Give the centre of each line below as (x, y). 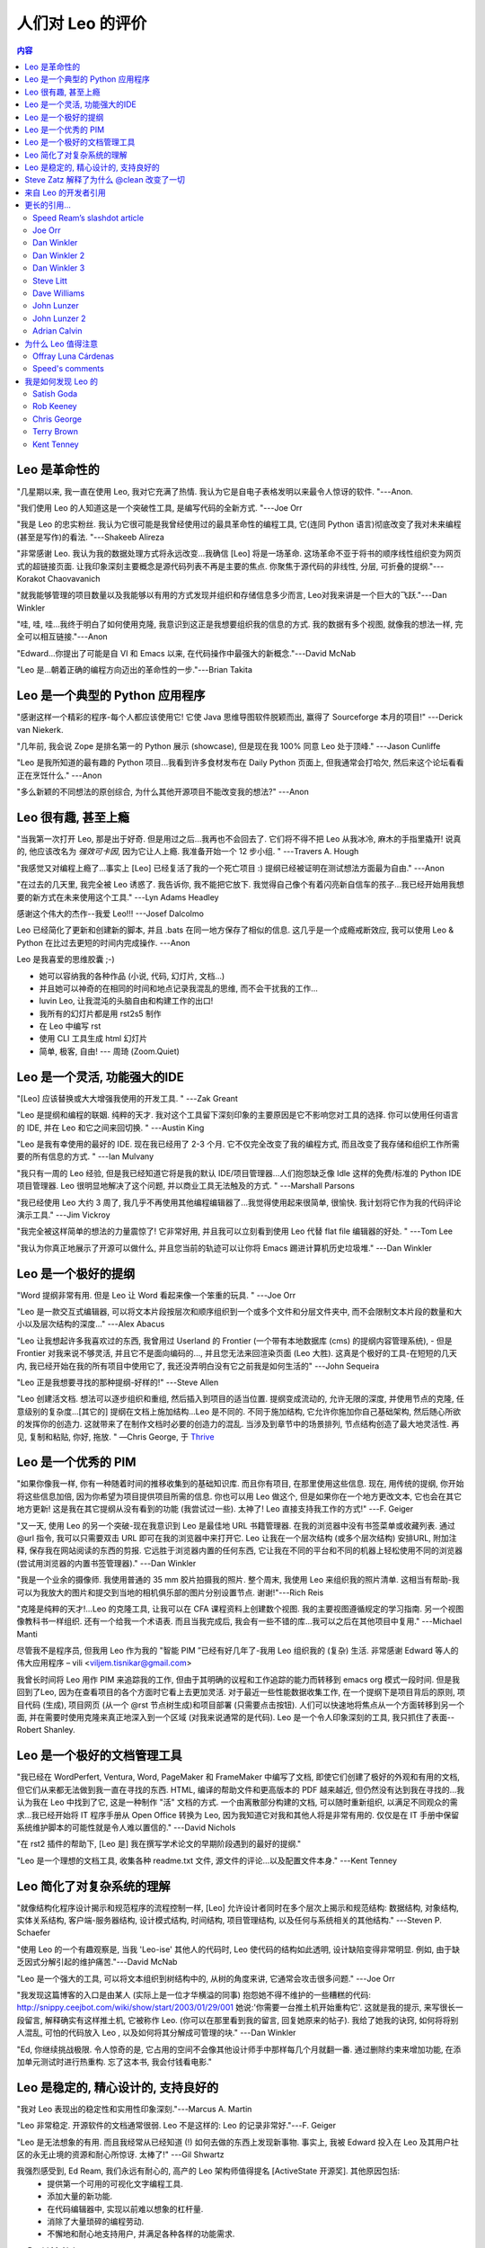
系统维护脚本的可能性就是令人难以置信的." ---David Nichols (126, 1827)
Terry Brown (55, 432)
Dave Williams (59, 293)
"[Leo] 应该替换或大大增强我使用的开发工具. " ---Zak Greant (127, 1098)
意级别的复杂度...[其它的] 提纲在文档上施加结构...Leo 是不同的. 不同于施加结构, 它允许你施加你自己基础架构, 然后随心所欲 (239, 1411)
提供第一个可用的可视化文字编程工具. (115, 2183)
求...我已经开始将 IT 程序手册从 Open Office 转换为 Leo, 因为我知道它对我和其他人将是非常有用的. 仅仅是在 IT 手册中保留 (238, 1815)
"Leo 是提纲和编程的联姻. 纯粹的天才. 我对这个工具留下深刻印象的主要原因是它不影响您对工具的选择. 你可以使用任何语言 (238, 1115)
